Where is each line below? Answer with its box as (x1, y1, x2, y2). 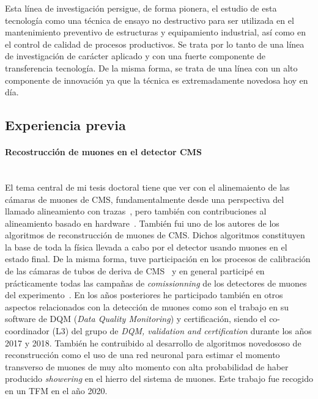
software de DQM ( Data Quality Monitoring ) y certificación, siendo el (5, 312, 267, 325)
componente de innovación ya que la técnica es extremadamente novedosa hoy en (5, 73, 308, 86)
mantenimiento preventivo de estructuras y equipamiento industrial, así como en (5, 26, 306, 38)
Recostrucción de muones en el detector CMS (5, 145, 202, 158)
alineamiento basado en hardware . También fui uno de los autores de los (5, 216, 279, 229)
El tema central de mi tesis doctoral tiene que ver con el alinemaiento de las (5, 180, 290, 193)
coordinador (5, 324, 50, 337)
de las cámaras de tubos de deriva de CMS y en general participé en (5, 265, 265, 277)
